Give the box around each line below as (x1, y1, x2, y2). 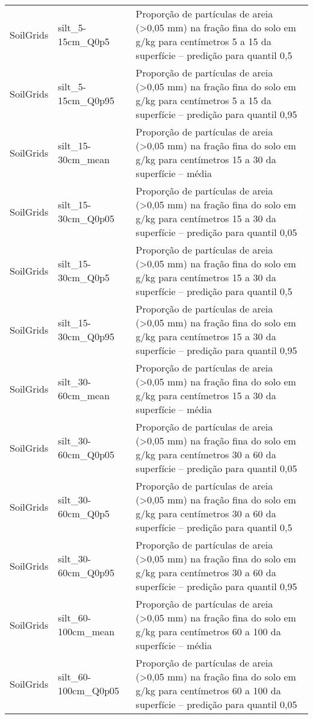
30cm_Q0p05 (58, 211, 115, 225)
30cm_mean (58, 152, 110, 166)
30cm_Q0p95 (58, 329, 115, 343)
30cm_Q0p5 (58, 270, 110, 284)
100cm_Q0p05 (58, 683, 120, 697)
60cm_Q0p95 (58, 565, 115, 579)
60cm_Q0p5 (58, 506, 110, 520)
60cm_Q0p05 (58, 447, 115, 461)
